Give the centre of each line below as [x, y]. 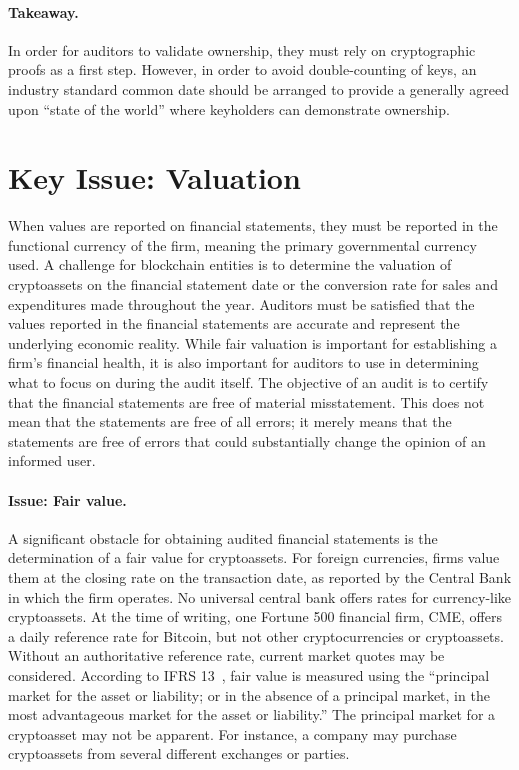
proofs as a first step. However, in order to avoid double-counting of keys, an [242, 69]
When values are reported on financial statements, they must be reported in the [253, 225]
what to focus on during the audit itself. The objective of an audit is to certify [248, 382]
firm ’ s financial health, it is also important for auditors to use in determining [243, 362]
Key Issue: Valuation [154, 177]
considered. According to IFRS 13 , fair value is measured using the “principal [249, 674]
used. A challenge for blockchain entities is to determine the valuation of [230, 264]
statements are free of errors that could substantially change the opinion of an [247, 440]
